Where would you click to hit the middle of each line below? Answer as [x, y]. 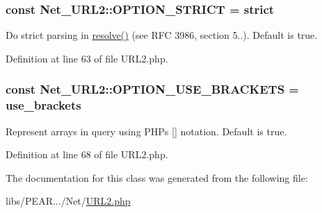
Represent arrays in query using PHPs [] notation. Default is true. [146, 131]
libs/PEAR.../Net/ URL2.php [68, 201]
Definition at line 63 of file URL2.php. [87, 58]
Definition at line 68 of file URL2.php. [87, 154]
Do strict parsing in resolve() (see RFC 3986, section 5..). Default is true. [162, 35]
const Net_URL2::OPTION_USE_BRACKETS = [152, 89]
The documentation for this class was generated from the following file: [157, 177]
